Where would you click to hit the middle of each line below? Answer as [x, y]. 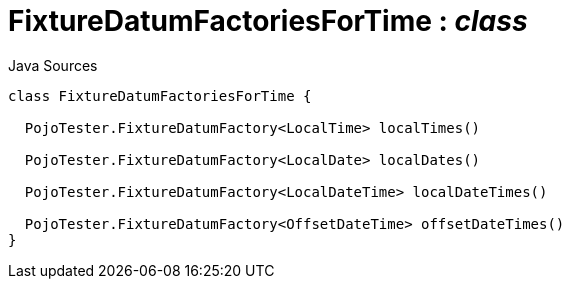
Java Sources [53, 65]
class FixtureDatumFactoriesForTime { [160, 95]
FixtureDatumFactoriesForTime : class [268, 21]
